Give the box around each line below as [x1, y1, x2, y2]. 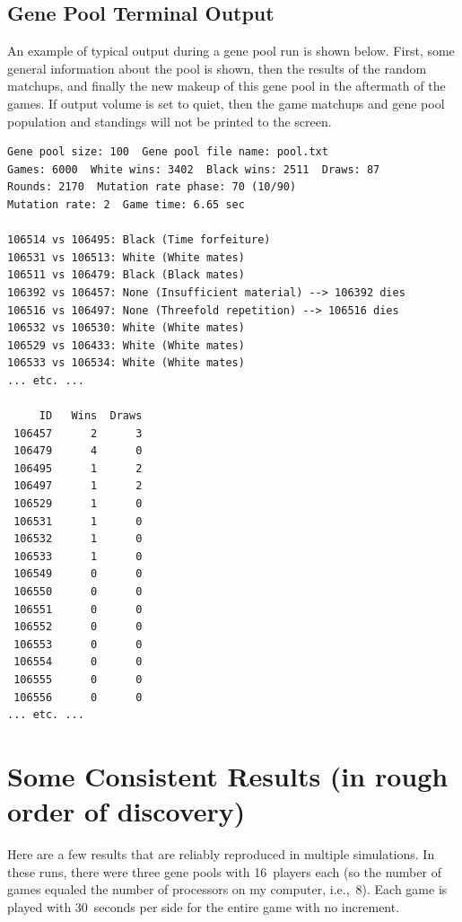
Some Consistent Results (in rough [7, 757, 449, 794]
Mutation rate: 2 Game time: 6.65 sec [7, 198, 245, 211]
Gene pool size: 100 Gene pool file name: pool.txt [7, 145, 328, 159]
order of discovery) [7, 793, 246, 830]
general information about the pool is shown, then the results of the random [7, 58, 427, 77]
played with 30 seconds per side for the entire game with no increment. [7, 897, 400, 916]
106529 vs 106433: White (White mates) [7, 338, 245, 352]
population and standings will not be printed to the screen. [7, 111, 332, 130]
